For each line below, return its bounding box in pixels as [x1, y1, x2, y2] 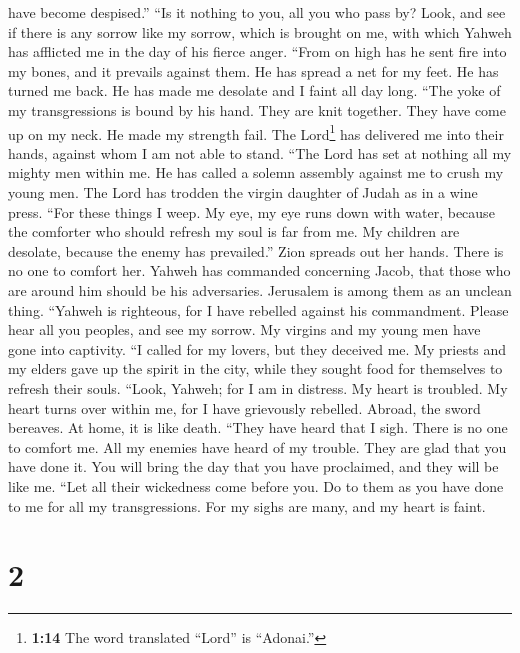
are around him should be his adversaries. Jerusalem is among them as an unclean [8, 279, 512, 300]
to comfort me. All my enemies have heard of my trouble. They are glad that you [8, 436, 507, 457]
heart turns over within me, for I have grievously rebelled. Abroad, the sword [8, 397, 481, 418]
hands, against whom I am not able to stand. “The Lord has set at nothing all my [8, 142, 512, 163]
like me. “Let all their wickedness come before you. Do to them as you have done [8, 475, 504, 496]
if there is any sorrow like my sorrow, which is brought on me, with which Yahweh [8, 21, 512, 42]
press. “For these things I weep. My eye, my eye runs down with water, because [8, 201, 495, 222]
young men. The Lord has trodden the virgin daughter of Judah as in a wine [8, 182, 478, 202]
